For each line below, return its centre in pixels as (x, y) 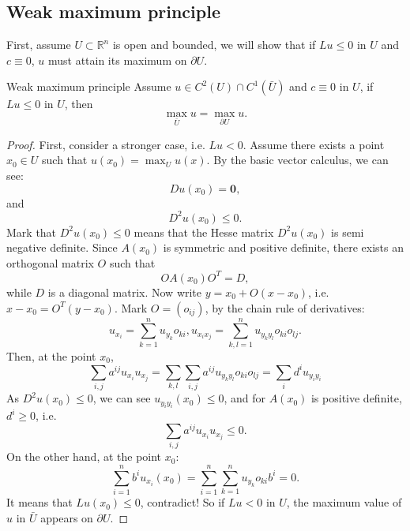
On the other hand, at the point (84, 456)
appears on (67, 517)
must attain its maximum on (117, 60)
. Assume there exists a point (314, 144)
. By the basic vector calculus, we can (297, 160)
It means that (39, 502)
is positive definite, (356, 398)
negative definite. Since (62, 247)
